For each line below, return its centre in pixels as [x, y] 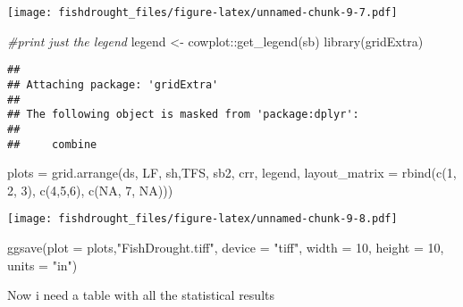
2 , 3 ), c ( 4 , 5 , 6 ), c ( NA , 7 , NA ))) [90, 190]
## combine [52, 144]
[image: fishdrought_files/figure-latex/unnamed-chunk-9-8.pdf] [202, 219]
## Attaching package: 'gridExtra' [113, 84]
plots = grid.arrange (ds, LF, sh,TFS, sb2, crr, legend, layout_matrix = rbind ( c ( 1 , [232, 173]
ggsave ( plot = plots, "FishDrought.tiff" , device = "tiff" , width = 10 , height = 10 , [226, 248]
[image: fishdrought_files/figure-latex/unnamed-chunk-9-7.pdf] [202, 12]
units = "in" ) [42, 265]
